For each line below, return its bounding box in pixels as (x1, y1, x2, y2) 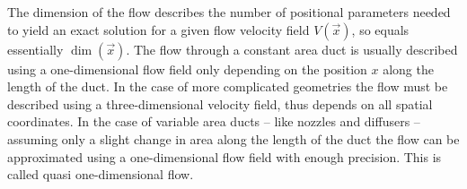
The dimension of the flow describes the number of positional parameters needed (7, 3, 451, 21)
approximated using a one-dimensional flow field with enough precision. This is (7, 147, 442, 166)
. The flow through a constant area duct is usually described (126, 39, 458, 58)
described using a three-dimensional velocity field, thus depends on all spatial (7, 94, 433, 113)
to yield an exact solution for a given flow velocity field (7, 20, 310, 39)
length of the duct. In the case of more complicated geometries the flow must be (7, 77, 448, 96)
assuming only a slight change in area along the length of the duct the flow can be (7, 129, 460, 148)
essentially (7, 39, 64, 58)
